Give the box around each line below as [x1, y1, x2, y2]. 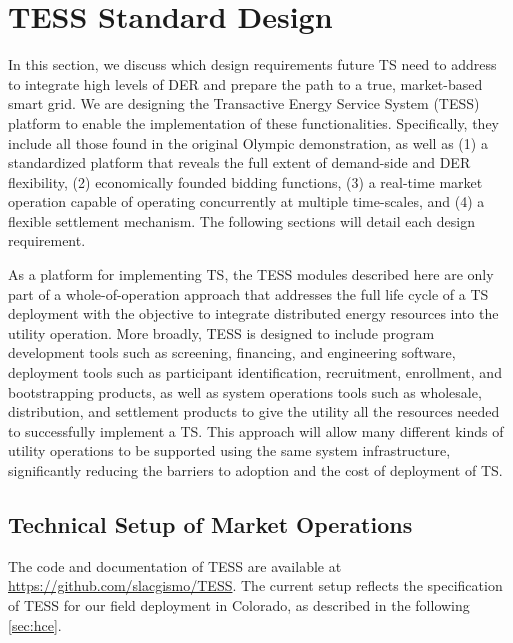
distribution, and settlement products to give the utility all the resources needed [8, 401, 500, 422]
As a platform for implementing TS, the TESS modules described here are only [8, 264, 494, 285]
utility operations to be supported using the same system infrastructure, [8, 440, 451, 461]
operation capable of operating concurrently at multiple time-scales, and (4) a [8, 191, 485, 212]
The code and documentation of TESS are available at [8, 555, 342, 576]
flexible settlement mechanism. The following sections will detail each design [8, 210, 475, 231]
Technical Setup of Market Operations [8, 508, 413, 539]
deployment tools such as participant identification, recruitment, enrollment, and [8, 362, 502, 383]
